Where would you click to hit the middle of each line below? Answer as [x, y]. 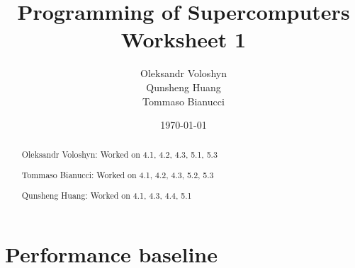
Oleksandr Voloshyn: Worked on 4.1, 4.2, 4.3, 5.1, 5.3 [119, 155]
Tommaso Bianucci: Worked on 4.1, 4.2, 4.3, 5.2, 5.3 [118, 175]
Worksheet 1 [184, 39]
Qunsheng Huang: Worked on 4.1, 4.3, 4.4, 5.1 [107, 195]
